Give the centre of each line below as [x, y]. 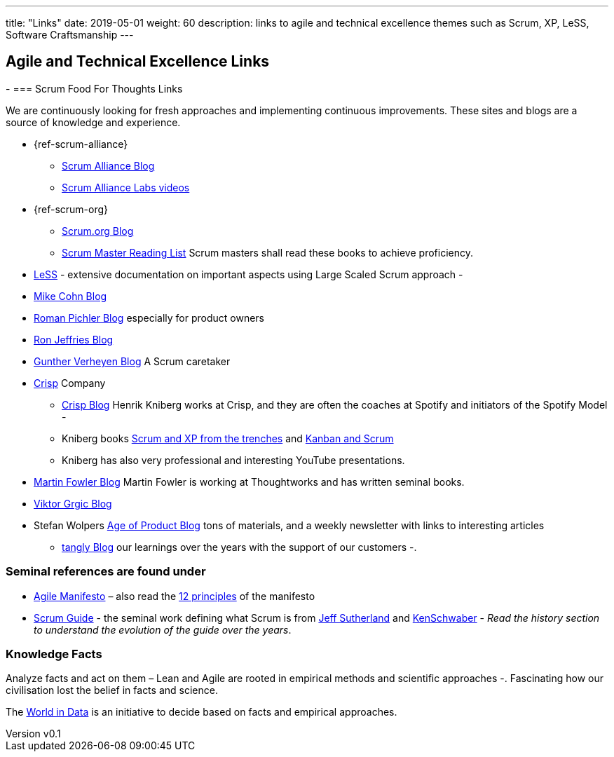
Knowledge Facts [54, 654]
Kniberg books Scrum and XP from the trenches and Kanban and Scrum [228, 438]
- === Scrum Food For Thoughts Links [94, 88]
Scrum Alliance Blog [108, 165]
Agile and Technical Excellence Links [138, 62]
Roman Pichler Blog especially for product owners [149, 318]
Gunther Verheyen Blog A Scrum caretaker [132, 361]
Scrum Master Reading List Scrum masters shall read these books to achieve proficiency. [267, 252]
